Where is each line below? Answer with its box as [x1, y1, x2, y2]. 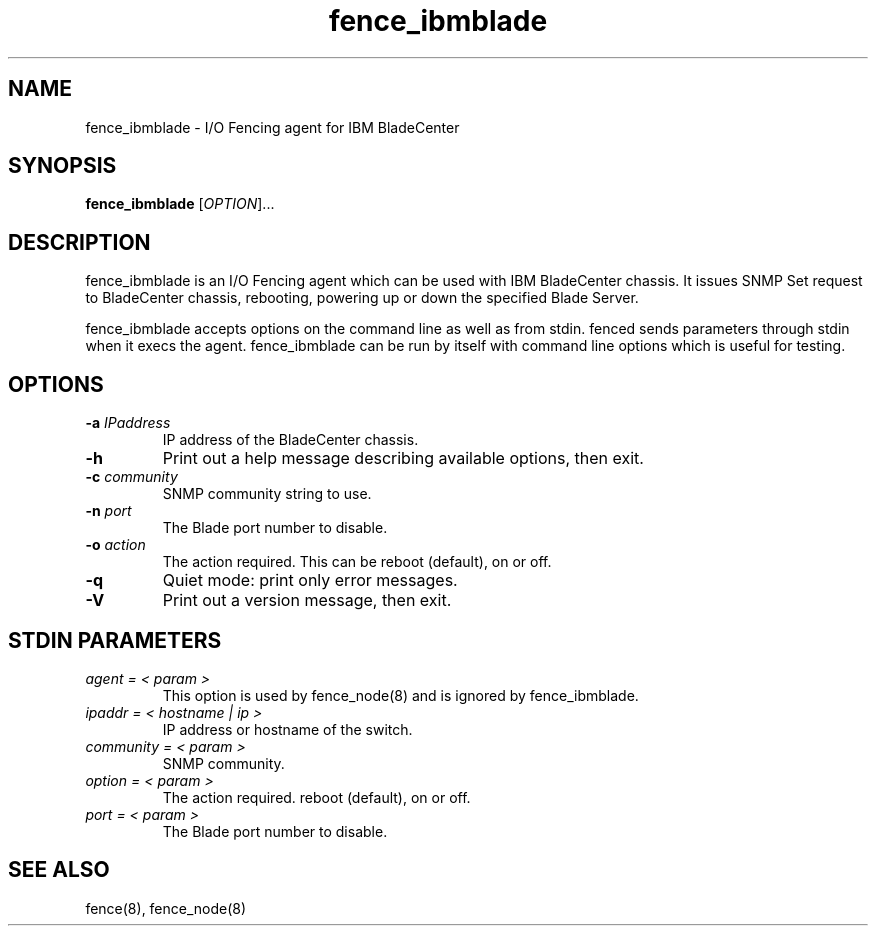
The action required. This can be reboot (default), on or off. [162, 553, 552, 571]
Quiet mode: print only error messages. [162, 570, 458, 591]
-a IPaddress [85, 414, 171, 432]
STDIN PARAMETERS [8, 627, 222, 653]
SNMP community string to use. [162, 485, 372, 503]
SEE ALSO [8, 857, 110, 883]
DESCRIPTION [8, 229, 151, 255]
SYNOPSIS [8, 153, 117, 179]
